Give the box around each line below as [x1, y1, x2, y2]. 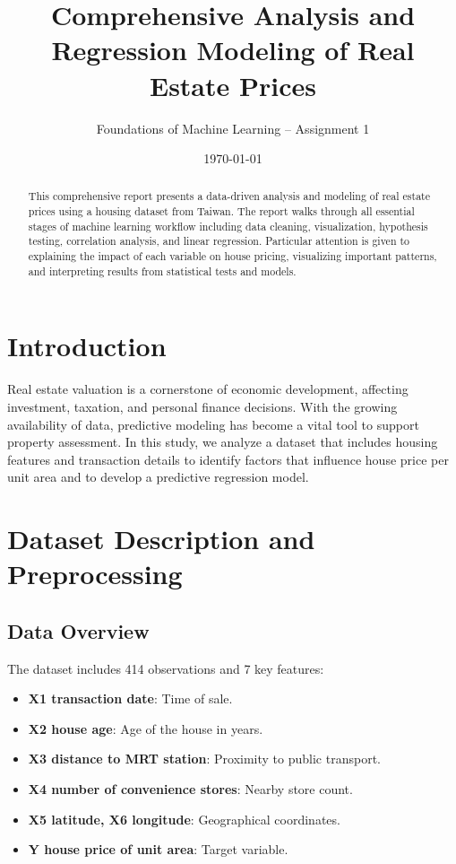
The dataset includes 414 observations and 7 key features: [7, 659, 324, 677]
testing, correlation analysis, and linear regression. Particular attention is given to [28, 233, 410, 249]
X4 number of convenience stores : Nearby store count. [28, 780, 353, 799]
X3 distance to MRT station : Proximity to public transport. [28, 749, 381, 768]
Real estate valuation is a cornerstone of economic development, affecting [7, 380, 409, 398]
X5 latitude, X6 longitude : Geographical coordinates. [28, 809, 340, 828]
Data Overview [7, 616, 150, 644]
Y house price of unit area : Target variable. [28, 840, 288, 859]
